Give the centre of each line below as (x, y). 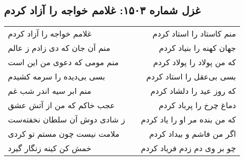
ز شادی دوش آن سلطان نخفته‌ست (67, 120)
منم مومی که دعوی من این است (63, 62)
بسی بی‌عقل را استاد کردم (191, 77)
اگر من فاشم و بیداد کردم (193, 134)
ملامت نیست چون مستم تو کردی (64, 134)
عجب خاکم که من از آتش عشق (62, 105)
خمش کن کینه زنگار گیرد (50, 148)
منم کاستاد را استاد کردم (194, 34)
